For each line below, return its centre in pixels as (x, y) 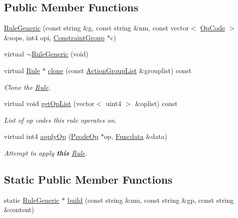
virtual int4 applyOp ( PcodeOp (51, 136)
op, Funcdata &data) (136, 136)
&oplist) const (156, 103)
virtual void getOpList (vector (49, 103)
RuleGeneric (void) (60, 54)
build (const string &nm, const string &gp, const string (151, 200)
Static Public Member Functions (88, 179)
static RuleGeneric (32, 200)
